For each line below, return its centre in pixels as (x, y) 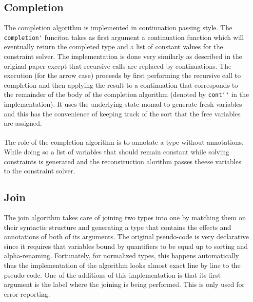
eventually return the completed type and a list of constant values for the (114, 47)
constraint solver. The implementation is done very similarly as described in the (123, 56)
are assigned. (23, 123)
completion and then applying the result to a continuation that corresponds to (121, 85)
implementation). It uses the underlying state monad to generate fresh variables (123, 104)
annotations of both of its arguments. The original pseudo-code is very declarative (126, 236)
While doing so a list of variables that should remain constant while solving (117, 152)
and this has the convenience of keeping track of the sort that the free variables (122, 113)
